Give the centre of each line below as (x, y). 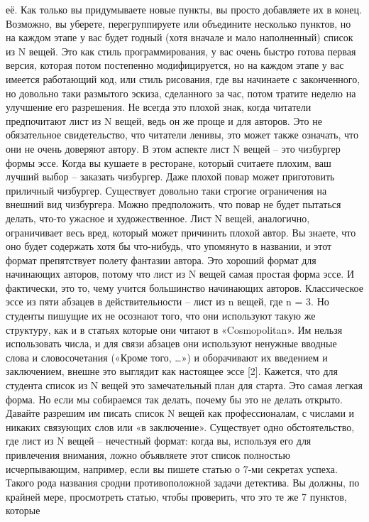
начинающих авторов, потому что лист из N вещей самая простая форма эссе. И (180, 274)
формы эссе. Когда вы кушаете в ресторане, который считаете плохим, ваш (169, 162)
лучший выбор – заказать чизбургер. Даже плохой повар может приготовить (170, 176)
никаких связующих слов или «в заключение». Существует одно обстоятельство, (180, 426)
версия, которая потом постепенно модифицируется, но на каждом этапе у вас (175, 65)
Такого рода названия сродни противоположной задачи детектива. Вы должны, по (183, 483)
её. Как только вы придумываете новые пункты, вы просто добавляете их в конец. (184, 9)
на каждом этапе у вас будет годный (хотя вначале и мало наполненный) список (180, 37)
